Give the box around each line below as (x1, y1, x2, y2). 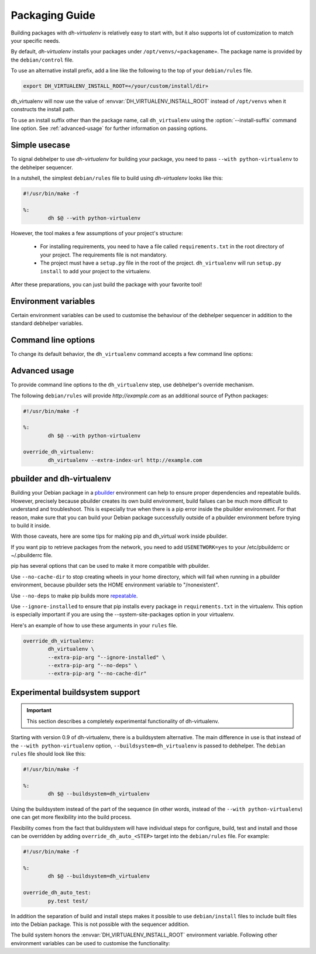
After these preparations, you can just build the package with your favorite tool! (11, 281, 202, 288)
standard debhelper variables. (11, 320, 84, 327)
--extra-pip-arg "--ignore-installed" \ (47, 654, 166, 661)
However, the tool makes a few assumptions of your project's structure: (11, 230, 184, 237)
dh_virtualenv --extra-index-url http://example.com (47, 457, 202, 464)
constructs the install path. (11, 106, 75, 113)
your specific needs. (11, 37, 61, 44)
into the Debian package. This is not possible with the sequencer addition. (11, 921, 190, 928)
